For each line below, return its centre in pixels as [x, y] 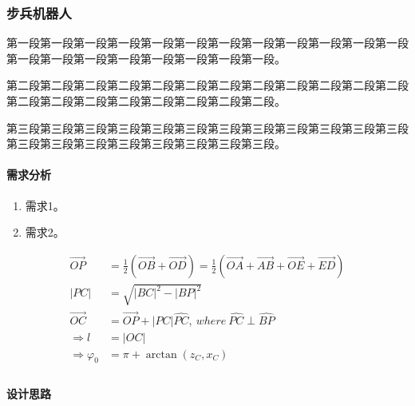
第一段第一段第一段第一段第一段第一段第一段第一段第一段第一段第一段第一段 [207, 43]
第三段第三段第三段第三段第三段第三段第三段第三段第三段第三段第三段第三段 [207, 127]
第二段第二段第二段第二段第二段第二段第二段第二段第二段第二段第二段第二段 [207, 85]
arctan [161, 354]
